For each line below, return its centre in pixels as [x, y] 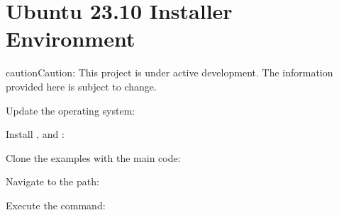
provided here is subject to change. [81, 86]
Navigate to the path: [52, 181]
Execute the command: [56, 205]
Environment [71, 39]
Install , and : [35, 134]
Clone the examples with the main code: [93, 157]
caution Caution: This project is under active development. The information [169, 72]
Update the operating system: [71, 110]
